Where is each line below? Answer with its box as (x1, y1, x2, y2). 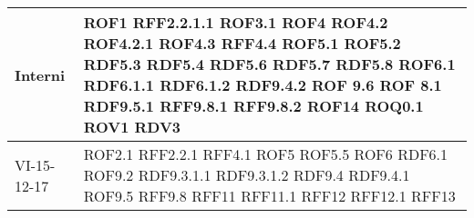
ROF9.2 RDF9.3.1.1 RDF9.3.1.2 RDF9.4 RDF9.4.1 (83, 164, 410, 185)
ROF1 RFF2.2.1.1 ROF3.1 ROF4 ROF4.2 (83, 12, 388, 33)
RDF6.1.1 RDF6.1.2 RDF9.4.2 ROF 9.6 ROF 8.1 (83, 74, 442, 95)
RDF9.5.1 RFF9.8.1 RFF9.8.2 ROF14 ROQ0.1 (83, 95, 424, 116)
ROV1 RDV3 (83, 116, 181, 137)
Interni (15, 64, 66, 85)
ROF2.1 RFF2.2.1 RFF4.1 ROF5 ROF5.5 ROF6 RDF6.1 (83, 144, 448, 164)
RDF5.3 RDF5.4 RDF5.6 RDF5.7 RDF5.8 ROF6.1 (83, 54, 456, 74)
